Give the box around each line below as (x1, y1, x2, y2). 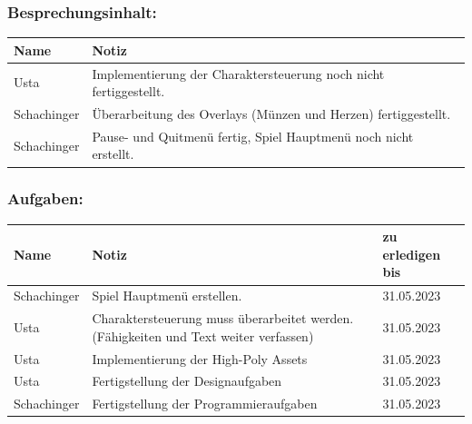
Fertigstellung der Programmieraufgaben (92, 394, 318, 413)
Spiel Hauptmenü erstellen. (92, 286, 242, 305)
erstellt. (92, 144, 134, 163)
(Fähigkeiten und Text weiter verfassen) (92, 326, 314, 345)
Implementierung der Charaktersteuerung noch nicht (92, 64, 385, 83)
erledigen (382, 244, 441, 263)
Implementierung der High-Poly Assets (92, 349, 308, 368)
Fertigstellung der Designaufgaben (92, 371, 282, 390)
